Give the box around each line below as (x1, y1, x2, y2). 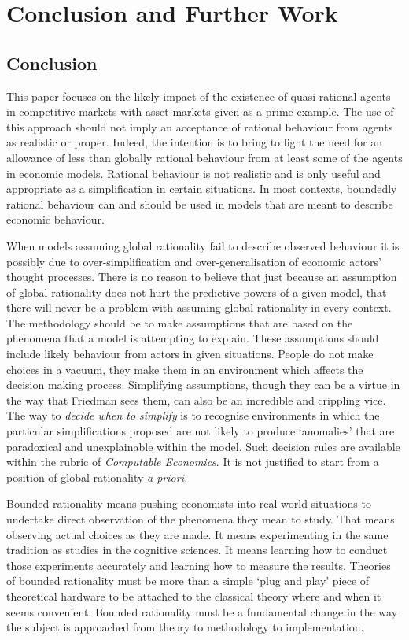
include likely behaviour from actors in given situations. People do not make (6, 346, 374, 362)
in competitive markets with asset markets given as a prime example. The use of (6, 103, 394, 120)
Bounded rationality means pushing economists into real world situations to (6, 495, 371, 512)
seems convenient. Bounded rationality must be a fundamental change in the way (6, 603, 398, 620)
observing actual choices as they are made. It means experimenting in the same (6, 526, 389, 542)
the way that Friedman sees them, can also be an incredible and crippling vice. (6, 391, 386, 408)
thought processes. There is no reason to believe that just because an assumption (6, 268, 397, 285)
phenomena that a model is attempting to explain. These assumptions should (6, 330, 379, 346)
